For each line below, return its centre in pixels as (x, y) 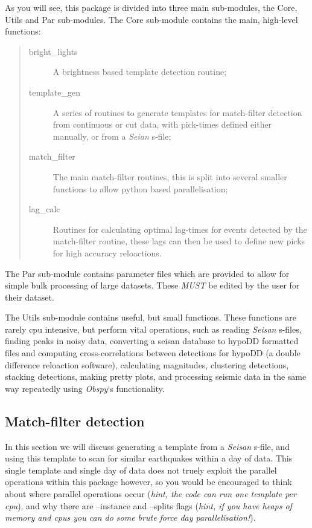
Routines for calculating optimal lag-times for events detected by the (180, 229)
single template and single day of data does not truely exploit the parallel (141, 470)
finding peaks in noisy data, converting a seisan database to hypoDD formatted (152, 341)
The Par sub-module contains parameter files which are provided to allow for (147, 273)
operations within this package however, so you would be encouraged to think (148, 482)
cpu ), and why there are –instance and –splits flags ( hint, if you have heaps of (148, 505)
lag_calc (44, 209)
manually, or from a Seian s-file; (112, 136)
